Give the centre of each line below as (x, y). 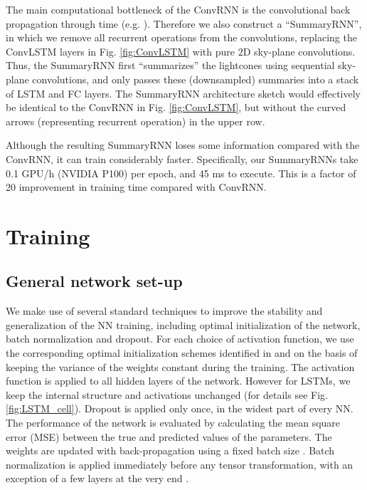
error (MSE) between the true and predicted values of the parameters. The (169, 436)
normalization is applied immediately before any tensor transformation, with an (180, 464)
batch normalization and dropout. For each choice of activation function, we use (180, 339)
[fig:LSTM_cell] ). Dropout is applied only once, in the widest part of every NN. (180, 408)
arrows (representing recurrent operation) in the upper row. (135, 121)
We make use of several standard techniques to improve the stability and (164, 311)
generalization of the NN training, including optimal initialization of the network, (183, 324)
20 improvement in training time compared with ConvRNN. (136, 187)
